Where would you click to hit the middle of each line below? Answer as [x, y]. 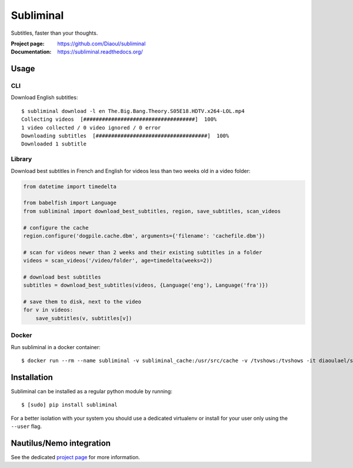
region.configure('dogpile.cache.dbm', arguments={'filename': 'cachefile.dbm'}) [144, 236]
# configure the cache [56, 228]
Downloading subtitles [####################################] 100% [125, 136]
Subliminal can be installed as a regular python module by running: [92, 391]
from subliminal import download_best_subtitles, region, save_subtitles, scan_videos [152, 211]
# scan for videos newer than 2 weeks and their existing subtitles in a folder [143, 252]
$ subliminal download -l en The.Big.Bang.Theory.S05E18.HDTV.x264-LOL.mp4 [133, 111]
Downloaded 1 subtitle [54, 144]
